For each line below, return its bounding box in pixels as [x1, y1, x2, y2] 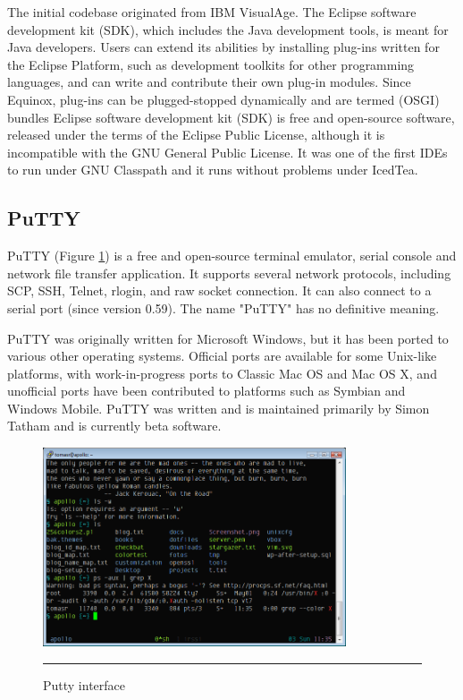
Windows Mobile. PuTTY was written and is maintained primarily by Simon [7, 398, 430, 417]
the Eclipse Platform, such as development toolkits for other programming [7, 55, 415, 73]
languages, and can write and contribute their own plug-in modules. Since [7, 73, 411, 91]
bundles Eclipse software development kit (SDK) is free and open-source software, [7, 107, 455, 126]
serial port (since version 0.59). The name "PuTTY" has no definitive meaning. [7, 298, 440, 317]
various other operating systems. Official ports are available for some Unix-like [7, 346, 437, 365]
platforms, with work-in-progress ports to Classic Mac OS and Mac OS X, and [7, 363, 437, 382]
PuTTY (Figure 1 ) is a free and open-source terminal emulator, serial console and [7, 246, 457, 265]
